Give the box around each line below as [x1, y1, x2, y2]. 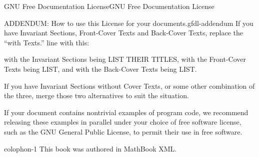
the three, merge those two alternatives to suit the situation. [4, 90, 189, 101]
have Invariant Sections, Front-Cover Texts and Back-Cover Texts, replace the [4, 27, 243, 38]
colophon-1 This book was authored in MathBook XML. [4, 143, 177, 154]
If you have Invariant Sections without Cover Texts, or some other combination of [4, 80, 255, 91]
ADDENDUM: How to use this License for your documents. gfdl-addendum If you [4, 17, 253, 28]
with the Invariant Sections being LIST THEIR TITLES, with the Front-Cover [4, 54, 246, 64]
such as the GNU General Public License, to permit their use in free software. [4, 126, 242, 137]
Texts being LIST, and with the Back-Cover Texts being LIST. [4, 63, 197, 74]
